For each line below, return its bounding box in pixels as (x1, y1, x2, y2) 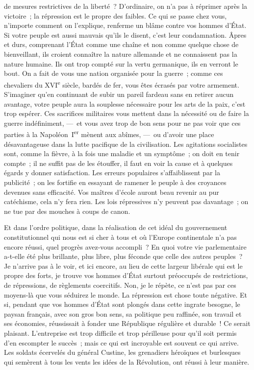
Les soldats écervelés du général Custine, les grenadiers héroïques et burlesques (4, 347, 241, 357)
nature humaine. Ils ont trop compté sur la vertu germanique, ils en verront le (4, 58, 238, 69)
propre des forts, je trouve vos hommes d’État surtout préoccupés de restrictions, (4, 270, 248, 280)
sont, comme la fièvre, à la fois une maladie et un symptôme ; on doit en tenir (4, 148, 240, 159)
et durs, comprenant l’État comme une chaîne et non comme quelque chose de (4, 39, 239, 49)
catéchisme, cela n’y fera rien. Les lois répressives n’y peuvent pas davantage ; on (4, 196, 249, 207)
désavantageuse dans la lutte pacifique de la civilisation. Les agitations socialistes (4, 139, 248, 149)
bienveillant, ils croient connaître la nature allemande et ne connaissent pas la (4, 48, 237, 59)
